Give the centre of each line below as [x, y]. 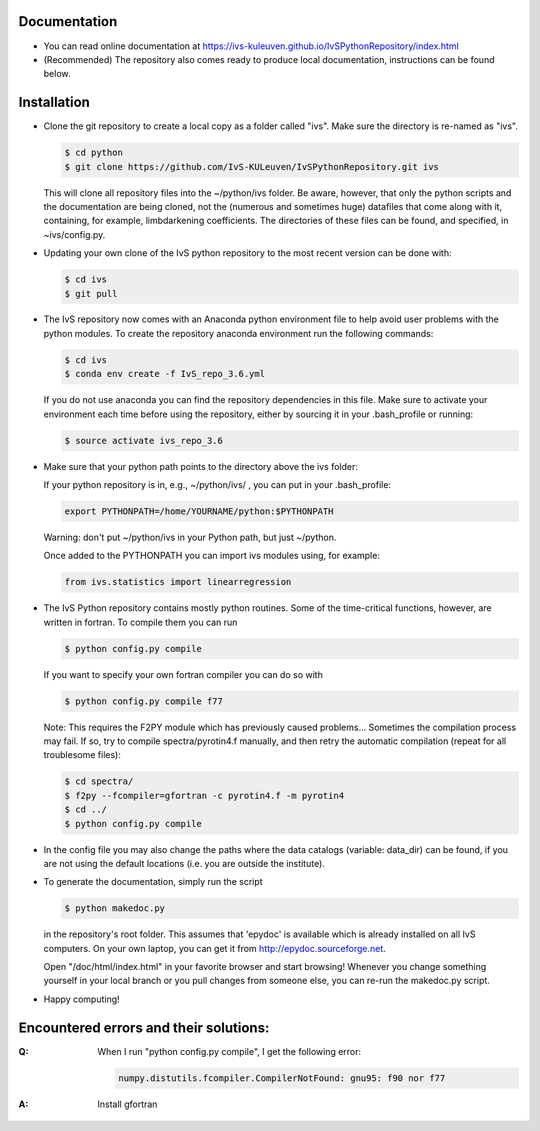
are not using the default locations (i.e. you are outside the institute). [184, 863]
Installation [54, 102]
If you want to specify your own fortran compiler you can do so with [183, 674]
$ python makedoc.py [114, 908]
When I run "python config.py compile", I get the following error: [229, 1051]
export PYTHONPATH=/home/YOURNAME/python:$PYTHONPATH [199, 511]
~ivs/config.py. [74, 234]
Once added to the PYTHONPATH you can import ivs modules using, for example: [211, 556]
